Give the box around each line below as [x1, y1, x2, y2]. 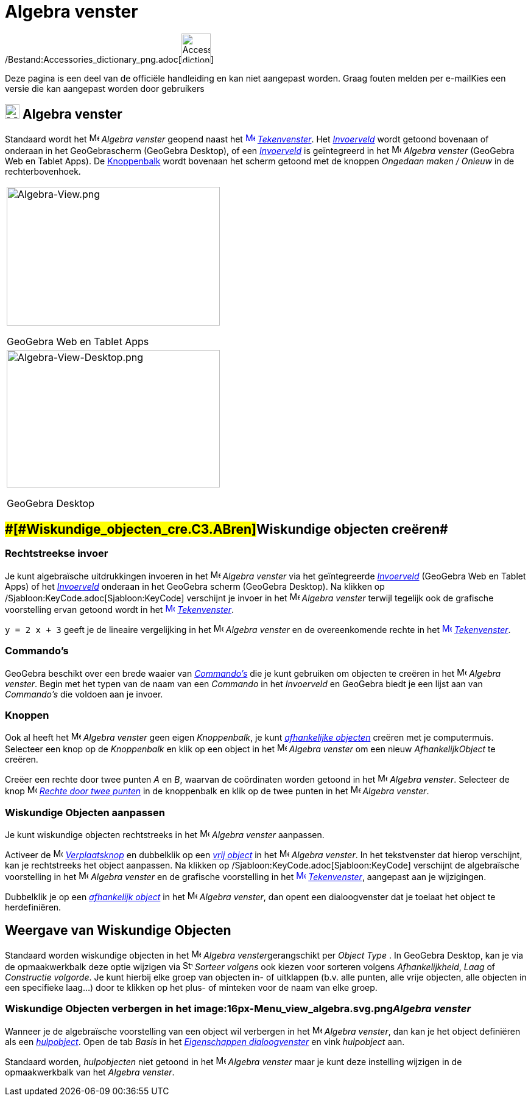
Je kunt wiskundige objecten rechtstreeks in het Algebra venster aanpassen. [5, 830, 325, 841]
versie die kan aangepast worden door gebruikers [5, 83, 205, 94]
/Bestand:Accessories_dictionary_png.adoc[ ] [5, 54, 214, 65]
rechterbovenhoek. [5, 166, 81, 177]
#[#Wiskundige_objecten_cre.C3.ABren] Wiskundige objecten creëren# [5, 522, 448, 537]
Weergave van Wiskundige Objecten [5, 923, 231, 938]
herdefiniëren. [5, 902, 62, 913]
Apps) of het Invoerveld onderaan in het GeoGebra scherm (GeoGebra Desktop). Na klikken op [5, 581, 385, 592]
